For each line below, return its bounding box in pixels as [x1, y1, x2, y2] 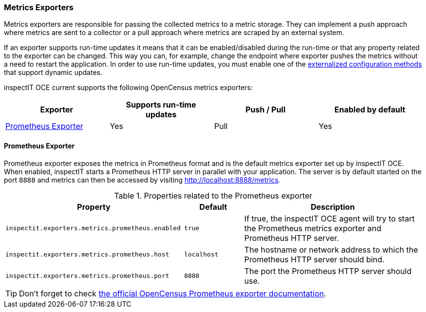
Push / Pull [245, 105, 286, 115]
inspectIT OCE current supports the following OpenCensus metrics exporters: [4, 83, 253, 92]
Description [311, 202, 355, 212]
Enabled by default [334, 105, 406, 115]
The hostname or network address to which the [244, 244, 418, 255]
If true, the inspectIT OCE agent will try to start [244, 213, 415, 223]
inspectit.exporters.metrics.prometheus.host [5, 251, 169, 258]
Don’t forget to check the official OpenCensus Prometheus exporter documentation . [19, 288, 326, 298]
